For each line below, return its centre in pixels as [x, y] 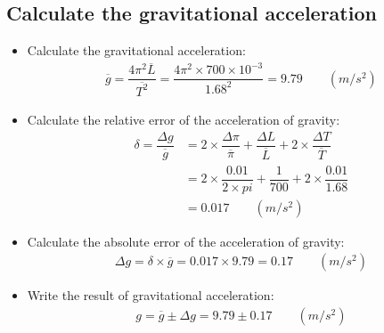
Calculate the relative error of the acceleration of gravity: [184, 119]
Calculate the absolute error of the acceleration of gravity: [186, 241]
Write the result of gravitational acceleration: [151, 295]
